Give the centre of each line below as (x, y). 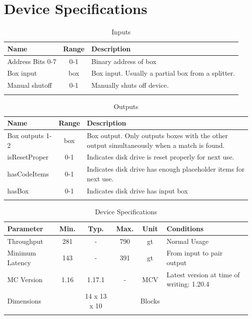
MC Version (25, 279)
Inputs (121, 32)
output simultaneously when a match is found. (156, 145)
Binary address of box (124, 61)
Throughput (25, 241)
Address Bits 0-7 (32, 61)
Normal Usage (188, 241)
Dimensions (24, 301)
